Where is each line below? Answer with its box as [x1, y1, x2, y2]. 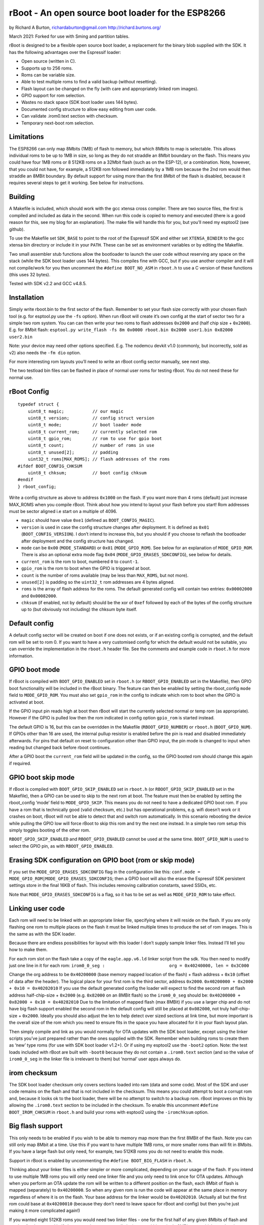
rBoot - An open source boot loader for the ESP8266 [9, 7, 226, 18]
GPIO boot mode [9, 665, 60, 674]
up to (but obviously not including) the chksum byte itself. [21, 607, 137, 612]
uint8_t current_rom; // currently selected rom [27, 429, 157, 435]
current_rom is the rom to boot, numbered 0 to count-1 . [21, 559, 139, 564]
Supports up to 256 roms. [21, 65, 73, 71]
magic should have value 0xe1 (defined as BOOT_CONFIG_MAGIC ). [21, 517, 155, 523]
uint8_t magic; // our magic [27, 408, 124, 414]
